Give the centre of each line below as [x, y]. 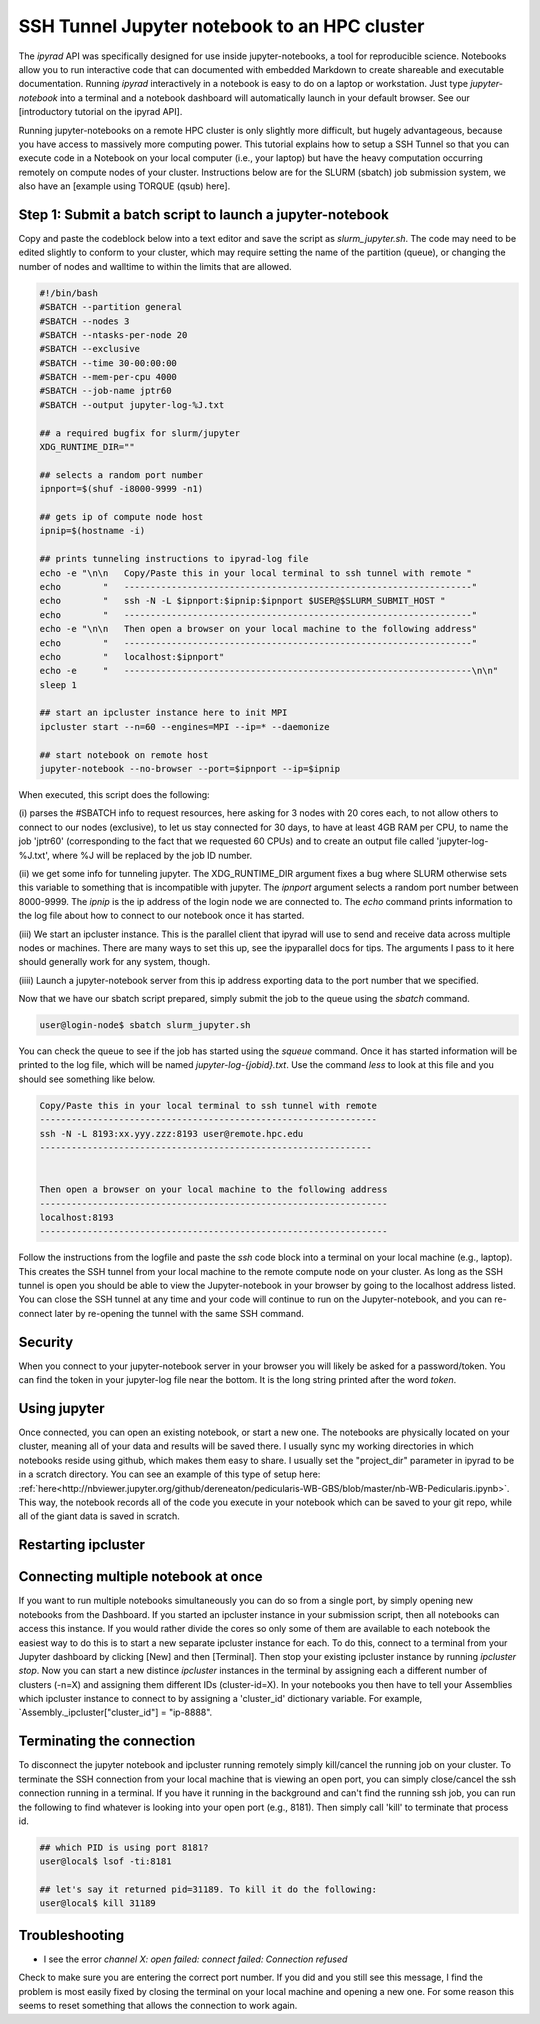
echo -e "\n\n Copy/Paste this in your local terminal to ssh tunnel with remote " [255, 573]
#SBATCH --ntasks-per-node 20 [113, 334]
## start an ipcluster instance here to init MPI [163, 713]
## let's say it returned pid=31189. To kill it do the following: [208, 1889]
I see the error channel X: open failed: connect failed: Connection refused [195, 1959]
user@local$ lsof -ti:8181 [105, 1861]
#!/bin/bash [69, 293]
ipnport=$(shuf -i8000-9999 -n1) [121, 489]
